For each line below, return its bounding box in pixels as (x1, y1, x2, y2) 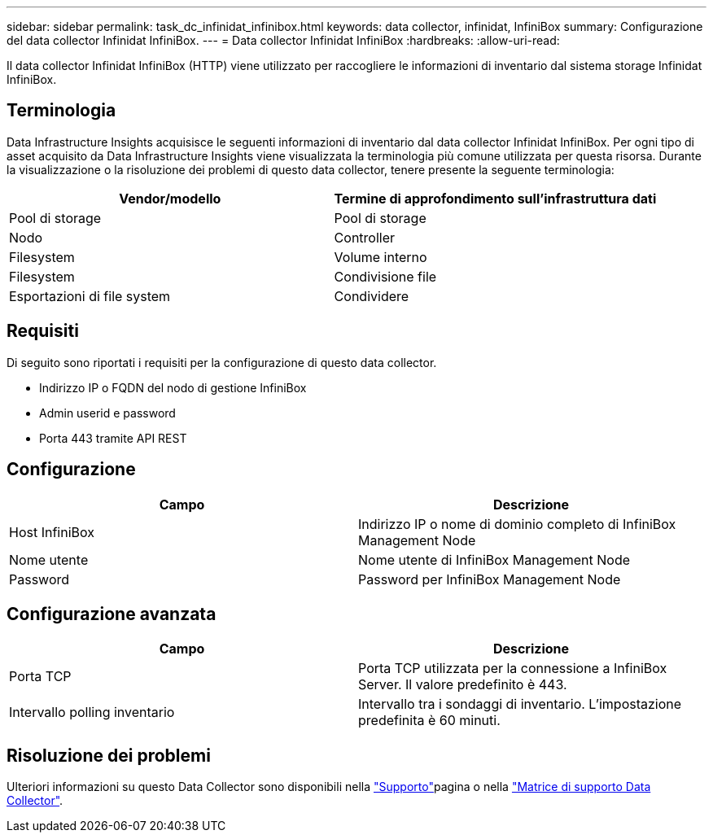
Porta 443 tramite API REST (39, 430, 187, 445)
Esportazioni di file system (9, 287, 171, 304)
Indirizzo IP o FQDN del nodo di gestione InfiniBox (39, 380, 307, 395)
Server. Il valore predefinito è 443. (358, 676, 567, 693)
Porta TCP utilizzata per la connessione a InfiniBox (358, 660, 667, 677)
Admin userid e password (39, 405, 176, 420)
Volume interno (334, 248, 427, 265)
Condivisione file (334, 268, 437, 285)
